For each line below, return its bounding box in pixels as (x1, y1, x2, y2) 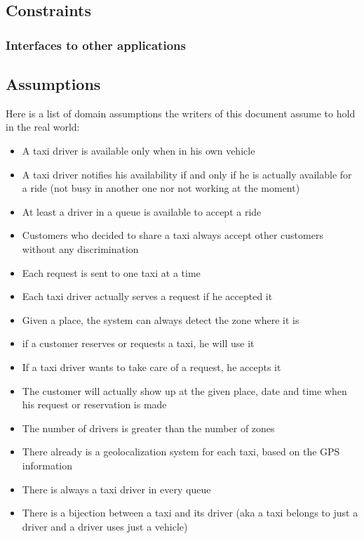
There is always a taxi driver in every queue (22, 481, 211, 496)
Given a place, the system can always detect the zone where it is (22, 312, 299, 327)
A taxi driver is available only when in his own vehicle (22, 143, 255, 158)
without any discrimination (22, 241, 139, 256)
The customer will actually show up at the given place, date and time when (22, 383, 347, 398)
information (22, 457, 73, 472)
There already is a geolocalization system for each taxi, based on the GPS (22, 444, 340, 459)
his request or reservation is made (22, 397, 167, 412)
